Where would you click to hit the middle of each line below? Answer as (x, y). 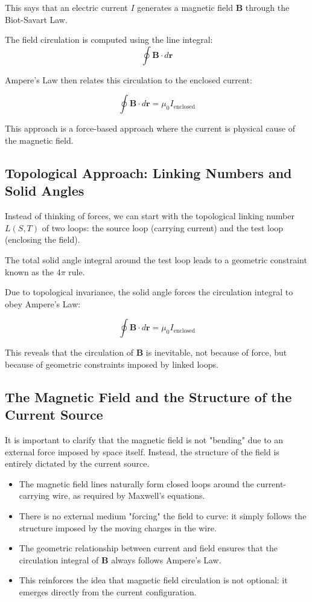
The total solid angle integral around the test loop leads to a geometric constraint (156, 259)
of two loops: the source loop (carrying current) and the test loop (163, 227)
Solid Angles (45, 191)
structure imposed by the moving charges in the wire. (118, 527)
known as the (29, 271)
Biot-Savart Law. (36, 19)
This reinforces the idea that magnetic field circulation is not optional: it (153, 580)
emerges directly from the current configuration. (108, 592)
